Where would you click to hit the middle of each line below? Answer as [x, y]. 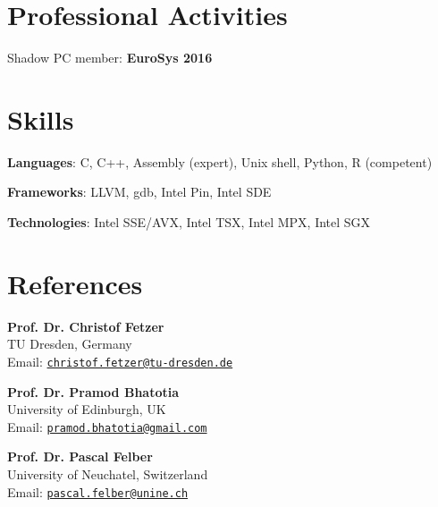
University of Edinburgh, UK [87, 409]
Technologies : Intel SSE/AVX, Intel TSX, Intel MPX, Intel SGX [189, 222]
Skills [41, 118]
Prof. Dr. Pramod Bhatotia [93, 391]
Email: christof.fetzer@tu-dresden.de [120, 361]
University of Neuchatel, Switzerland [108, 474]
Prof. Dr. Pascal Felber [80, 456]
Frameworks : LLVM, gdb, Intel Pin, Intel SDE [139, 192]
